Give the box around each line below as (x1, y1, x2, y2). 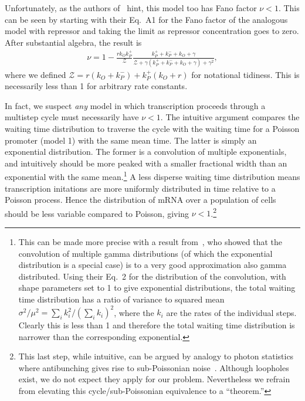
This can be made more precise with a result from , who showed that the (18, 236, 282, 248)
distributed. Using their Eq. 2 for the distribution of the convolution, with (18, 270, 286, 282)
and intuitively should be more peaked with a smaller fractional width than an (5, 157, 287, 169)
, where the (114, 306, 154, 318)
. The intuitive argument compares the (160, 111, 300, 123)
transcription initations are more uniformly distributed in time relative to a (5, 182, 276, 194)
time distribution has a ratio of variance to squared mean (18, 293, 225, 305)
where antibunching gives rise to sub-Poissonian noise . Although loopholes (18, 361, 289, 373)
